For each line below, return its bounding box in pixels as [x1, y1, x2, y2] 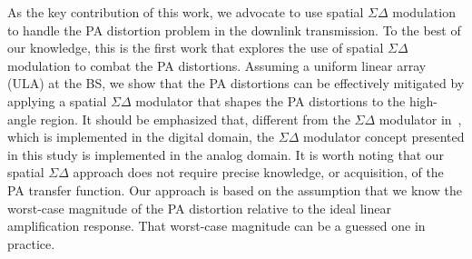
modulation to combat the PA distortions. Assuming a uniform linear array [7, 55, 427, 75]
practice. [7, 234, 55, 253]
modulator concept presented [303, 127, 465, 146]
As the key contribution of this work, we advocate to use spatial [7, 3, 364, 21]
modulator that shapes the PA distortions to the [135, 91, 406, 110]
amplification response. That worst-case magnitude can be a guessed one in [7, 216, 426, 235]
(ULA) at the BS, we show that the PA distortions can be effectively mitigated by [7, 74, 465, 93]
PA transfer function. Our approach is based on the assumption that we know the [7, 180, 462, 199]
